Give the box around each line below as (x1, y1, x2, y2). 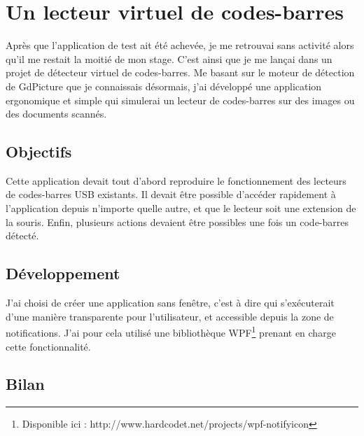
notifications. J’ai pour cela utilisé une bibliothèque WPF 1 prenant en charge (6, 323, 336, 339)
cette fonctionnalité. (6, 339, 91, 353)
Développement (6, 262, 120, 284)
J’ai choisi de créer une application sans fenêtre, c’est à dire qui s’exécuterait (6, 295, 335, 310)
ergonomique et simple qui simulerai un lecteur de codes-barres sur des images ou (6, 92, 355, 107)
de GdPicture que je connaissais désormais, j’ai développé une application (6, 78, 322, 93)
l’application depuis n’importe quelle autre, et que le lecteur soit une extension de (6, 201, 356, 216)
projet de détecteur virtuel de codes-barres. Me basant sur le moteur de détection (6, 65, 355, 80)
